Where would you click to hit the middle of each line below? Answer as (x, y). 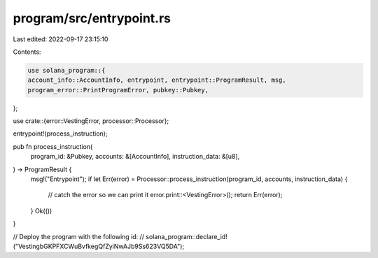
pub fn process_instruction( (53, 146)
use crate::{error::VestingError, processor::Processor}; (91, 121)
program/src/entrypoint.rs (92, 18)
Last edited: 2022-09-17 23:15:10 (61, 39)
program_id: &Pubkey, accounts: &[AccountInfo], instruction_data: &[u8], (135, 157)
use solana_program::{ (66, 70)
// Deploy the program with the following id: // (79, 236)
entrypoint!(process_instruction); (60, 134)
